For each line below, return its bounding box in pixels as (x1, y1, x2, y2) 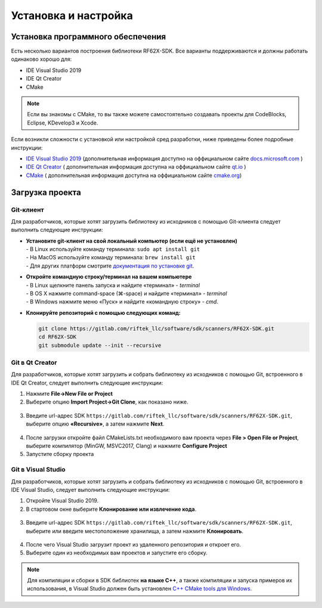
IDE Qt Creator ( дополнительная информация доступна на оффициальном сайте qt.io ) (26, 163, 247, 170)
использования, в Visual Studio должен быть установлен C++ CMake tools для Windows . (27, 585, 252, 593)
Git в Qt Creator (11, 358, 57, 367)
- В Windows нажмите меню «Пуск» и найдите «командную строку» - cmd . (26, 298, 219, 305)
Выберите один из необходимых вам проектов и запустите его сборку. (26, 549, 208, 557)
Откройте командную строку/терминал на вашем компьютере (26, 273, 192, 280)
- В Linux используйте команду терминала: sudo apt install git (26, 246, 200, 253)
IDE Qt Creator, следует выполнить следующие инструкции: (11, 379, 163, 386)
